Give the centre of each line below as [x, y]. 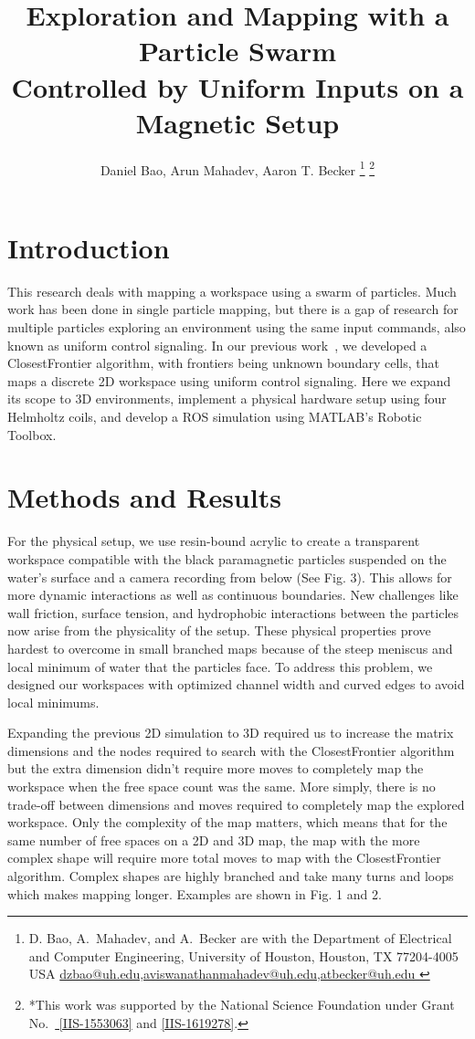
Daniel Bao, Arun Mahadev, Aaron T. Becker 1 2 [237, 168]
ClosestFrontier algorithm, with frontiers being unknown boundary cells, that [223, 363]
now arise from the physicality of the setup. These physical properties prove [219, 630]
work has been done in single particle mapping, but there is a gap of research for [233, 309]
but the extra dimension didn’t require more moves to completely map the [216, 768]
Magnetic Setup [237, 122]
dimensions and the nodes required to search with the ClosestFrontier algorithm [231, 750]
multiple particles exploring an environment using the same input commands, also [237, 327]
